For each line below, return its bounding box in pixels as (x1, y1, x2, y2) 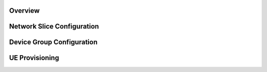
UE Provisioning (9, 54, 59, 62)
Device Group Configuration (9, 38, 98, 46)
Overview (9, 6, 40, 15)
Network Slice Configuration (9, 22, 99, 31)
